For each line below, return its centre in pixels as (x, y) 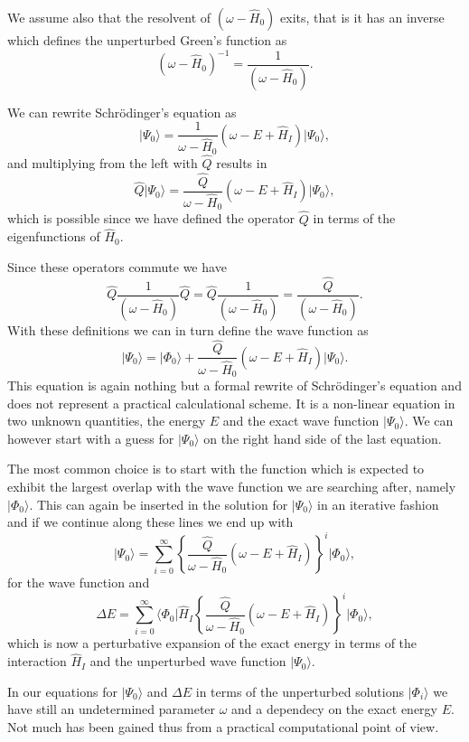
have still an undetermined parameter (112, 709)
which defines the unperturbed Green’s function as (147, 40)
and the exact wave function (301, 421)
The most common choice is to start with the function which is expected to (216, 469)
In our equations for (62, 691)
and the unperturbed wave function (188, 661)
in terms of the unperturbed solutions (300, 691)
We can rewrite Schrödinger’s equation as (122, 112)
